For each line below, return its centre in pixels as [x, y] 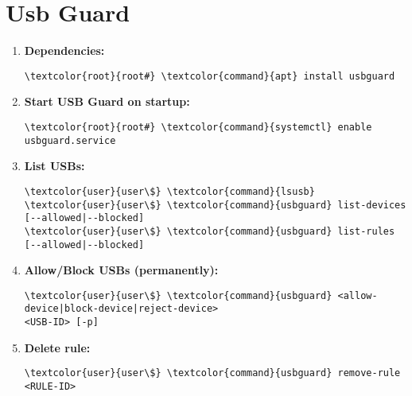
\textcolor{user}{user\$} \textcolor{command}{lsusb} [169, 191]
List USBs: [54, 166]
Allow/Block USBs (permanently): [121, 270]
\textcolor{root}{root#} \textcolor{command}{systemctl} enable [198, 127]
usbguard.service [70, 140]
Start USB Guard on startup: [107, 101]
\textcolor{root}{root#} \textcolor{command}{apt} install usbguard [210, 76]
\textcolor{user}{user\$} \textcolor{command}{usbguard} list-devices [215, 205]
